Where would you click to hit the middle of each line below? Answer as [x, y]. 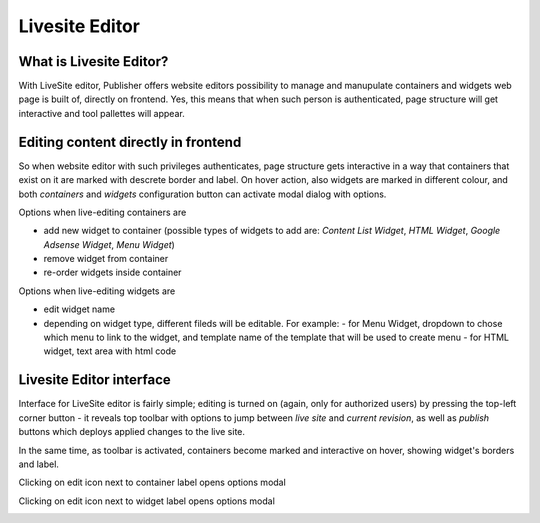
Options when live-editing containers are [102, 212]
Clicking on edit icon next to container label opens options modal [152, 482]
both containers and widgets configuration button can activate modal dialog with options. [202, 194]
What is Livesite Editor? [93, 61]
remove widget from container [106, 259]
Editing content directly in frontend [130, 141]
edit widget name [79, 309]
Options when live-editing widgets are [97, 291]
